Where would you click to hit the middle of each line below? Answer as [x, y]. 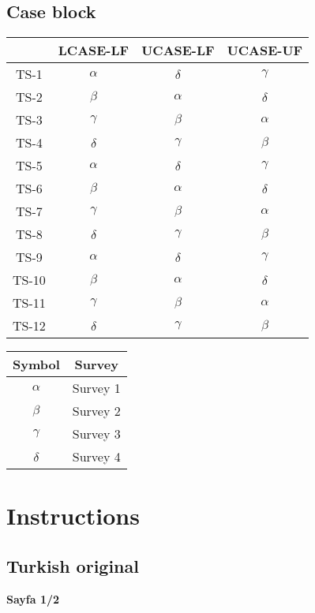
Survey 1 [96, 388]
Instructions [73, 516]
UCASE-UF [265, 50]
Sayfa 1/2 [33, 598]
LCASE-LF [94, 50]
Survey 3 [96, 434]
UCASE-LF [178, 50]
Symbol [36, 364]
